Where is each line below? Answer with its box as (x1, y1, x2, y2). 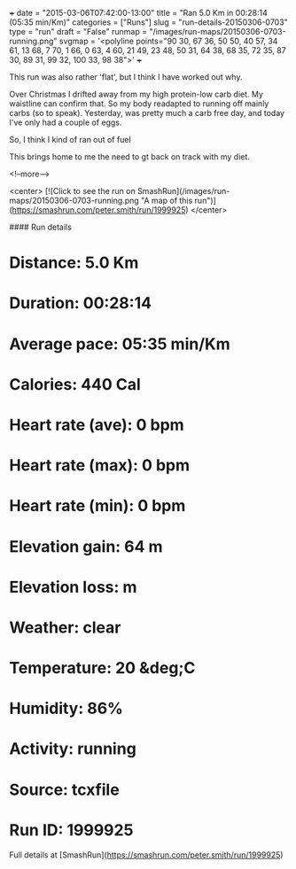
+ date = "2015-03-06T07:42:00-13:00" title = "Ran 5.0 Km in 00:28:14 (9, 8, 268, 18)
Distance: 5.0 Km (9, 252, 139, 273)
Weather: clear (9, 617, 121, 637)
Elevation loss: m (9, 577, 137, 597)
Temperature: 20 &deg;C (9, 658, 196, 679)
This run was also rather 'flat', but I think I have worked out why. (9, 72, 243, 82)
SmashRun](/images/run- (136, 186, 230, 196)
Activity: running (9, 739, 137, 759)
